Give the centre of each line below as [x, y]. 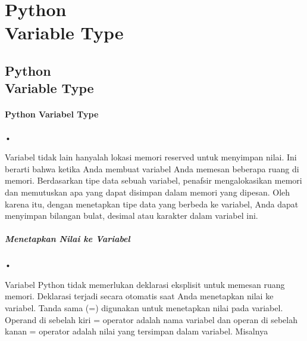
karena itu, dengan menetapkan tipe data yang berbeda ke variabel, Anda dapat [152, 204]
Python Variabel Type [52, 114]
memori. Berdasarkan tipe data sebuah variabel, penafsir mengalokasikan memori [153, 180]
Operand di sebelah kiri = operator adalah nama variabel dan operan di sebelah [151, 319]
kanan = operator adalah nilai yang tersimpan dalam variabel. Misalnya [137, 331]
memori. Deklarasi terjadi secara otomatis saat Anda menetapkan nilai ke [139, 296]
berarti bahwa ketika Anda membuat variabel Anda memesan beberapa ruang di [152, 168]
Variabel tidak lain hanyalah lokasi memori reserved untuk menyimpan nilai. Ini [151, 157]
